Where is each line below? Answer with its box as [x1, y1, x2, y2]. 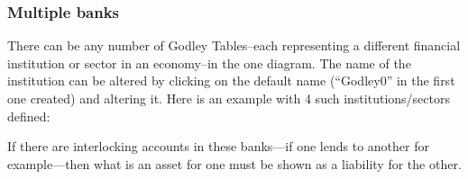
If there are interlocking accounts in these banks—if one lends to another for [7, 137, 429, 156]
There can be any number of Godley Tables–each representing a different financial [7, 36, 461, 55]
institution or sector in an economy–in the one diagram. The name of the [7, 53, 411, 72]
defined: [7, 106, 50, 125]
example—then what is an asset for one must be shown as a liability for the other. [7, 154, 462, 173]
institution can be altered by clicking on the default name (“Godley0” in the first [7, 71, 455, 90]
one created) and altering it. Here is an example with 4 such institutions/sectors [7, 89, 450, 107]
